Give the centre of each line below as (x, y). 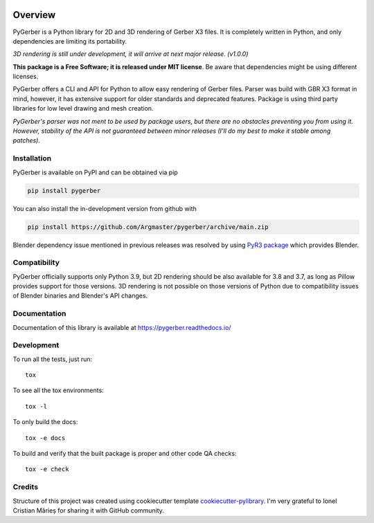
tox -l (36, 406)
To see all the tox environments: (58, 390)
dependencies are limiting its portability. (70, 41)
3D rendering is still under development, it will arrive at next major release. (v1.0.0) (131, 54)
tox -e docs (45, 438)
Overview (34, 15)
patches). (27, 140)
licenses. (26, 77)
